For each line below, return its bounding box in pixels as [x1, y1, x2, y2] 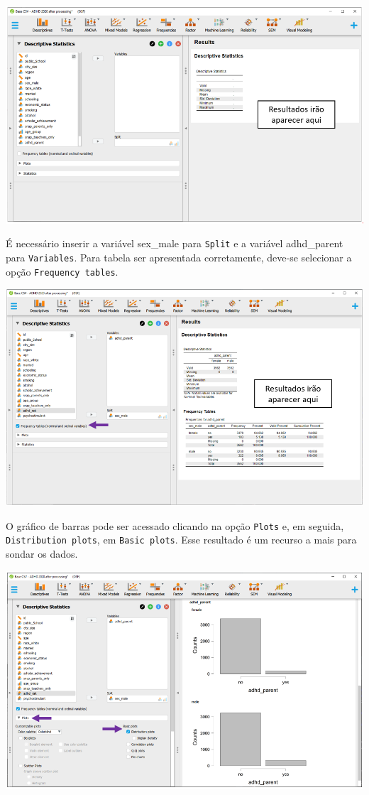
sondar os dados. [6, 546, 78, 561]
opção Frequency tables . [6, 264, 119, 278]
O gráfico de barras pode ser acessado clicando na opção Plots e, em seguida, [6, 518, 344, 533]
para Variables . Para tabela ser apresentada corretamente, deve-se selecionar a [6, 249, 352, 264]
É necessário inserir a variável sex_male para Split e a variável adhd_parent [6, 236, 343, 251]
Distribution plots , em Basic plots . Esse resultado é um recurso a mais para [6, 532, 357, 547]
